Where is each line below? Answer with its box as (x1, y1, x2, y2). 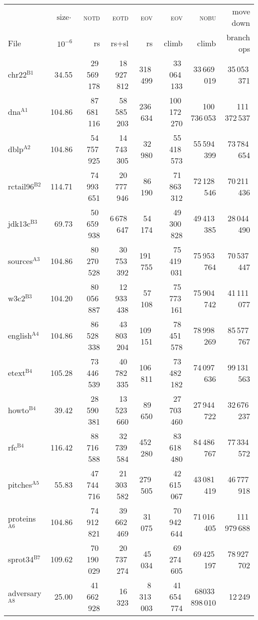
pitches (8, 479, 32, 490)
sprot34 (8, 553, 34, 565)
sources (8, 255, 33, 266)
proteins (8, 513, 36, 525)
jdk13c (8, 218, 31, 229)
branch (226, 31, 250, 43)
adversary (8, 587, 42, 599)
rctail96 (8, 180, 34, 192)
